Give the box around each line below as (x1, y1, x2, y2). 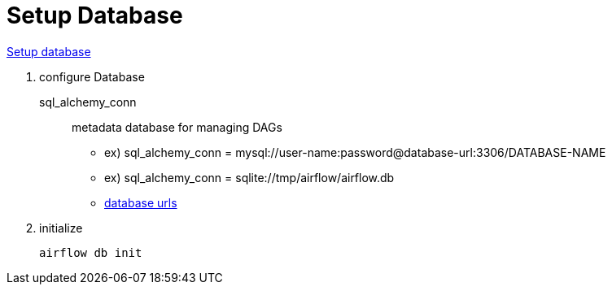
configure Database (39, 69, 145, 84)
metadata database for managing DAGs (72, 119, 282, 134)
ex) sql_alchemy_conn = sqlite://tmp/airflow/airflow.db (104, 170, 395, 185)
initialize (39, 220, 83, 235)
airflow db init (39, 245, 142, 259)
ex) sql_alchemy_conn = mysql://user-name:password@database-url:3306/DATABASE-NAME (104, 145, 606, 159)
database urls (104, 195, 177, 210)
